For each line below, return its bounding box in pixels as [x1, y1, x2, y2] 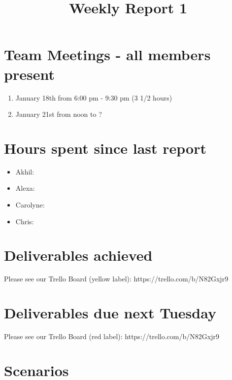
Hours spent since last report [4, 138, 206, 158]
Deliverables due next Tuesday [4, 303, 216, 323]
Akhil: [15, 166, 34, 176]
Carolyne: [15, 200, 45, 209]
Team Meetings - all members [4, 44, 211, 65]
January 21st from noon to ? [15, 109, 102, 119]
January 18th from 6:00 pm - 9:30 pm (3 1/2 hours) [15, 92, 172, 103]
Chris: [15, 216, 34, 226]
